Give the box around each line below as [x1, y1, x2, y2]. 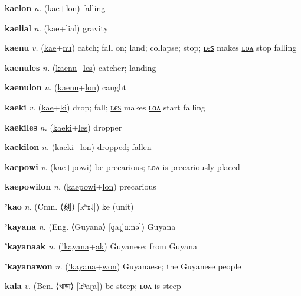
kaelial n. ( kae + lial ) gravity [5, 21, 109, 34]
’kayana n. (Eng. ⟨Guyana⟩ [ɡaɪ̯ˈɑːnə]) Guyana [5, 220, 176, 232]
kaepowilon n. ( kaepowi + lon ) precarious [5, 180, 156, 193]
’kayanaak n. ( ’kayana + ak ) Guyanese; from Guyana [5, 240, 198, 252]
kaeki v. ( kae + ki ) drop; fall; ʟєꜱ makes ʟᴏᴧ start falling [5, 100, 205, 113]
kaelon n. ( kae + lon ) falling [5, 2, 106, 14]
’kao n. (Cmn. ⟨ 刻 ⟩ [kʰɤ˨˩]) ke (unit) [5, 200, 134, 212]
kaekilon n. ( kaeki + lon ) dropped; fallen [5, 141, 152, 153]
